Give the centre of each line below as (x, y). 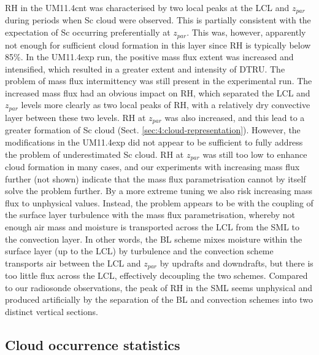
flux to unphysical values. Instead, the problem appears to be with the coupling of (159, 202)
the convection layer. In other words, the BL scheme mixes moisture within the (154, 239)
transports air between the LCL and (73, 263)
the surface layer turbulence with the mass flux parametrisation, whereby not (150, 215)
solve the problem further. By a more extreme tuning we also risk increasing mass (159, 191)
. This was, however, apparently (246, 32)
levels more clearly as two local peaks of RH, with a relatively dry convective (166, 105)
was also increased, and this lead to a (235, 117)
